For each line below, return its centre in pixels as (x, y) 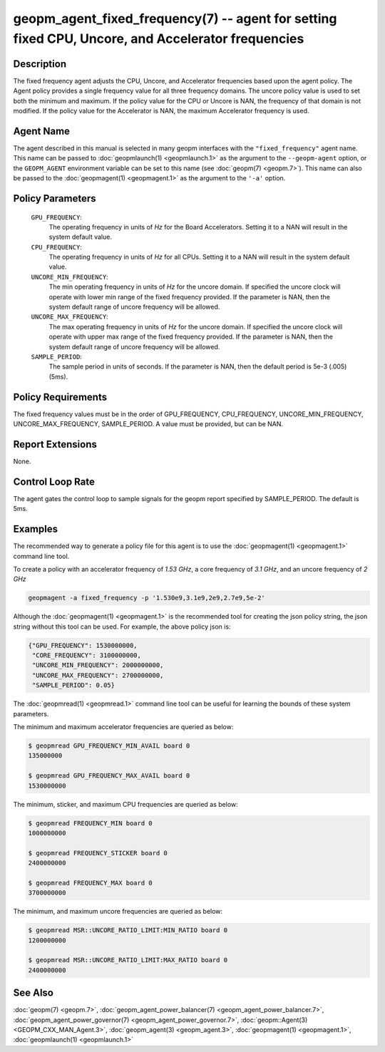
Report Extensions (55, 444)
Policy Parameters (55, 198)
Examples (36, 529)
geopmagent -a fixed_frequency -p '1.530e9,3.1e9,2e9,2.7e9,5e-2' (147, 598)
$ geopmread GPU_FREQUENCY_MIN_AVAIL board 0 (109, 746)
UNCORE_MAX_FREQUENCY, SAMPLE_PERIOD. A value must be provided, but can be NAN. (148, 424)
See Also (33, 993)
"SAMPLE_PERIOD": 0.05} (74, 685)
